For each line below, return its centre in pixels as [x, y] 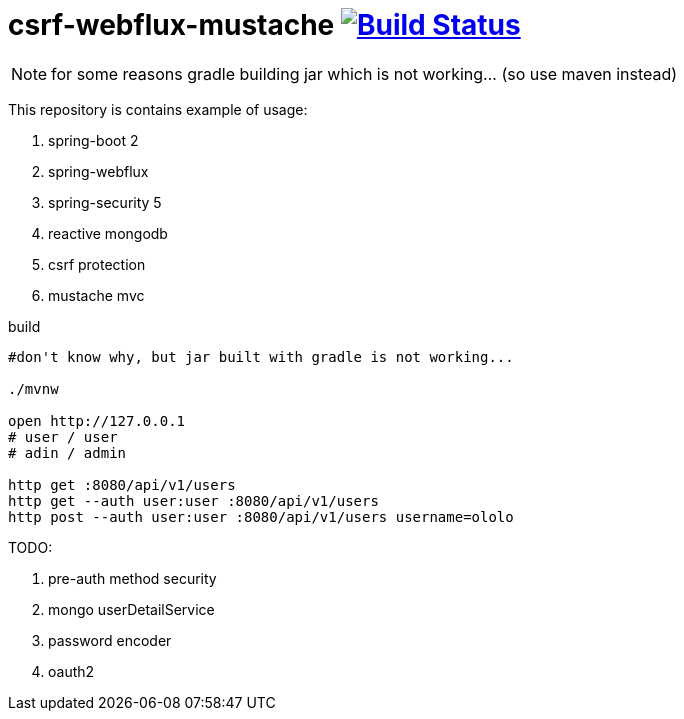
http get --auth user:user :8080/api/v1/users [193, 500]
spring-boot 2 [93, 140]
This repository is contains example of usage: [158, 109]
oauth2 [71, 671]
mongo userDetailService [131, 609]
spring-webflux [98, 171]
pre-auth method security [132, 578]
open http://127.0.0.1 [97, 420]
